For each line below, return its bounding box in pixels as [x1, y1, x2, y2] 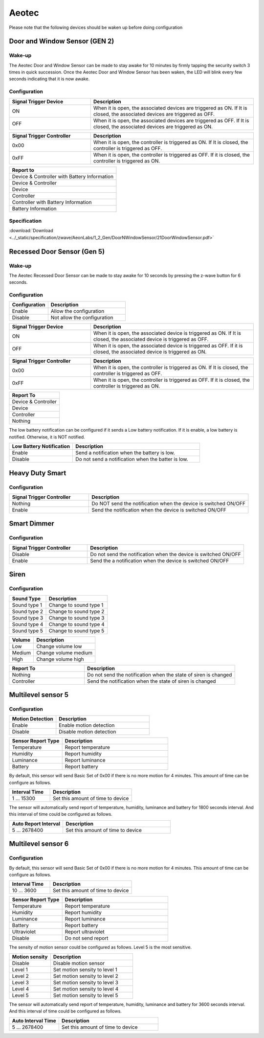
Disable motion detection [59, 728, 116, 735]
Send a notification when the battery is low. [75, 449, 176, 456]
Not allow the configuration [50, 314, 113, 321]
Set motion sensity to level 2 [53, 972, 118, 979]
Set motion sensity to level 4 [53, 985, 119, 992]
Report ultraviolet [65, 928, 105, 935]
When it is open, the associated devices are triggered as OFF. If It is [93, 117, 249, 124]
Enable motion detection [59, 722, 115, 729]
